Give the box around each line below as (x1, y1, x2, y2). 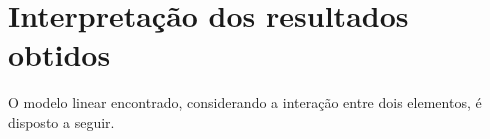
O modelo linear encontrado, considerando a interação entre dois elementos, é (8, 92, 482, 113)
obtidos (8, 34, 111, 75)
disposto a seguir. (8, 111, 115, 132)
